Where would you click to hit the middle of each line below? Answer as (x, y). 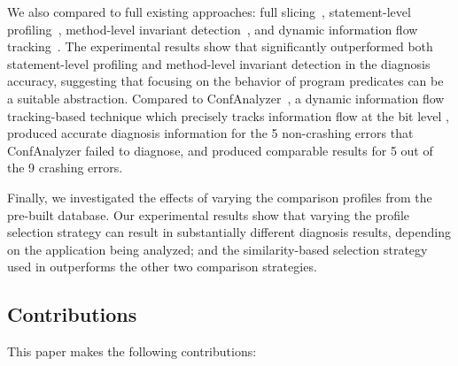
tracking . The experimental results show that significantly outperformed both (220, 46)
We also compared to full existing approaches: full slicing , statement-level (209, 11)
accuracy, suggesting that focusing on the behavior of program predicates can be (225, 81)
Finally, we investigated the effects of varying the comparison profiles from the (220, 197)
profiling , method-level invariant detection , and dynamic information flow (213, 29)
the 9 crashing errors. (65, 168)
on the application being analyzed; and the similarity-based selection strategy (217, 249)
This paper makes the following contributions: (132, 351)
